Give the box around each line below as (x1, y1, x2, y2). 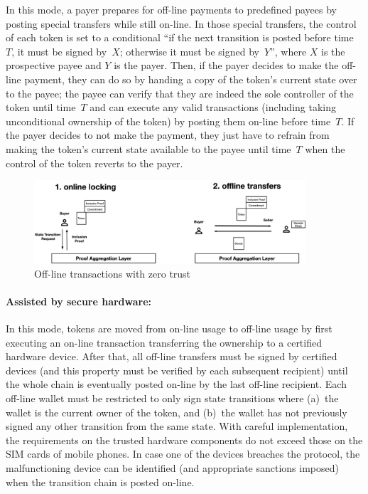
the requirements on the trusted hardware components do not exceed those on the (6, 432, 363, 447)
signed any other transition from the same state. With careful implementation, (6, 419, 348, 433)
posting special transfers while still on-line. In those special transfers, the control (6, 16, 357, 31)
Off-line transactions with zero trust (34, 266, 191, 280)
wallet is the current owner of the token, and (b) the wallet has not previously (6, 404, 347, 419)
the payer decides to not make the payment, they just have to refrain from (6, 127, 330, 142)
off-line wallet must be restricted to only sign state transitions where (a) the (6, 391, 339, 406)
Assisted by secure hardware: (6, 293, 152, 308)
